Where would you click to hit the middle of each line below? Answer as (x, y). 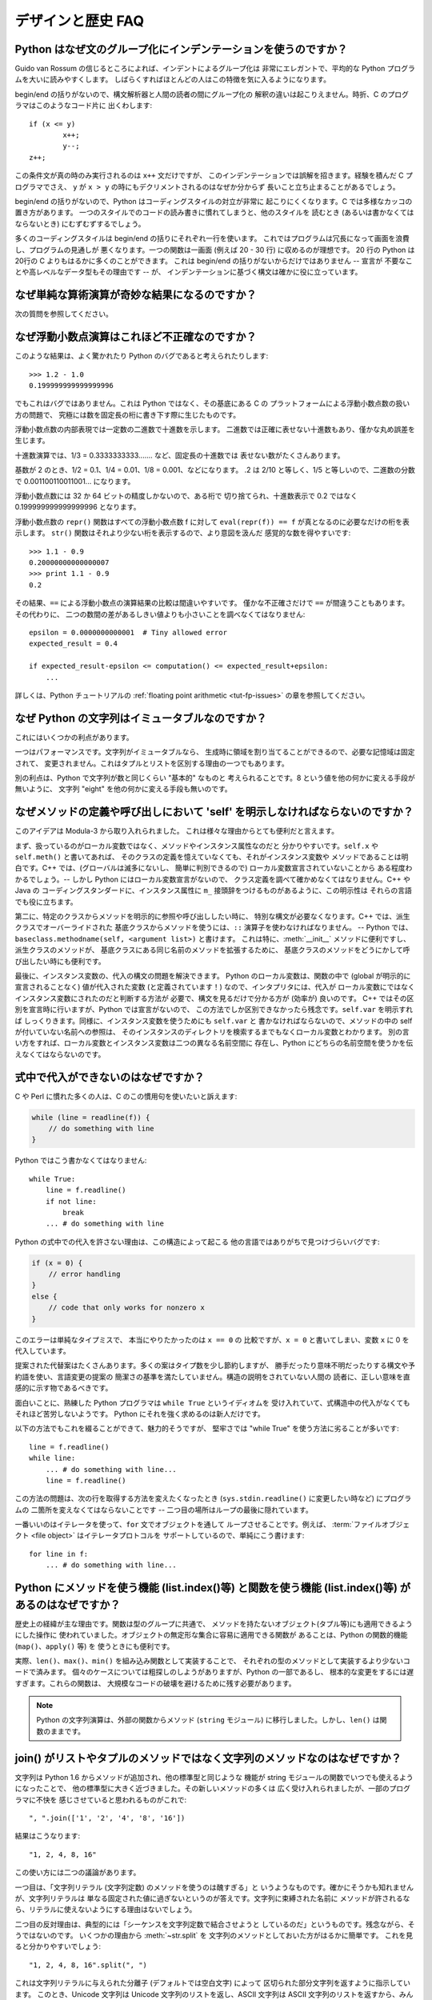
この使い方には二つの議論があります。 (78, 1873)
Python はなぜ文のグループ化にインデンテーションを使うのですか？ (181, 49)
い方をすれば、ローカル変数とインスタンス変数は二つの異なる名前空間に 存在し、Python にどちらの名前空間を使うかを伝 (214, 1043)
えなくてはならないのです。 (60, 1054)
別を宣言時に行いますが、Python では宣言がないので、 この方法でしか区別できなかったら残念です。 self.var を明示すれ (214, 1010)
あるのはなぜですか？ (68, 1604)
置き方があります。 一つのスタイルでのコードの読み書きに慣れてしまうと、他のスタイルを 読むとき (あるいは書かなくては (214, 213)
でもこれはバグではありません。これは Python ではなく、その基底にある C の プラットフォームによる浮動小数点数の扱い (212, 403)
